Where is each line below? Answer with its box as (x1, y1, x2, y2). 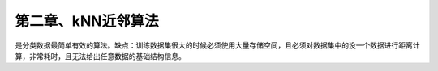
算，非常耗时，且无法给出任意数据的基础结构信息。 (15, 51, 186, 61)
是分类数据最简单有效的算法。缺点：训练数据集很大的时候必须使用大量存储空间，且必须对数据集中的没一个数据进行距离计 (15, 40, 420, 50)
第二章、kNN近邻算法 (15, 12, 159, 30)
